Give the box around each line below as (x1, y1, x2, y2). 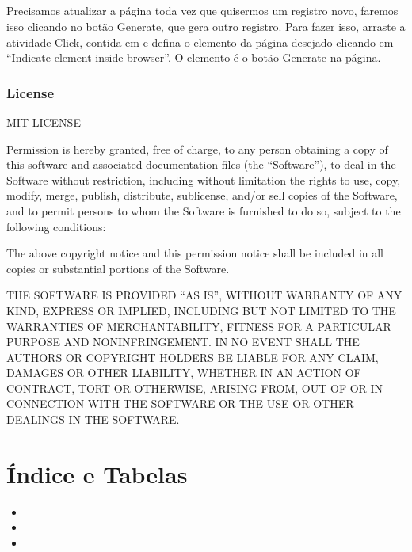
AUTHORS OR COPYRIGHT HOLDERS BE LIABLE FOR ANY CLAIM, (6, 348, 379, 365)
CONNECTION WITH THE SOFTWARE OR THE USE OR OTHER (6, 395, 354, 412)
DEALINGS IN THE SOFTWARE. (6, 411, 180, 428)
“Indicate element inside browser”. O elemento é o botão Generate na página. (6, 49, 381, 66)
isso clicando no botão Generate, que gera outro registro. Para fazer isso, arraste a (6, 17, 406, 34)
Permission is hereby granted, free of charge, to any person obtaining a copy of (6, 140, 388, 157)
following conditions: (6, 218, 106, 234)
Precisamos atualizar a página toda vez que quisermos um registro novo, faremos (6, 2, 399, 19)
